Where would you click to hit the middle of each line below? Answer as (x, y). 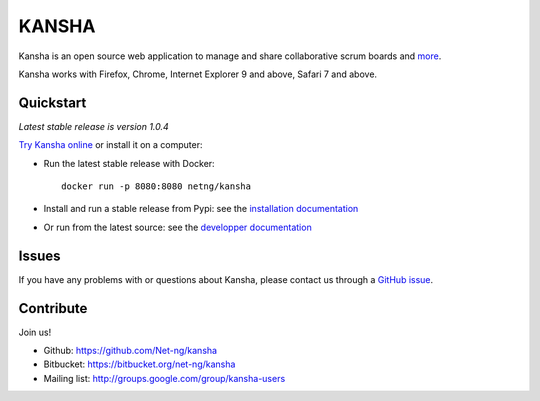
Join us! (35, 332)
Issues (39, 255)
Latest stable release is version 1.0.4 (93, 126)
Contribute (53, 308)
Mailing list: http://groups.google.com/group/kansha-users (164, 378)
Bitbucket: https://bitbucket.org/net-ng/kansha (139, 364)
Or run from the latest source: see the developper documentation (177, 227)
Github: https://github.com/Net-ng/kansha (130, 350)
